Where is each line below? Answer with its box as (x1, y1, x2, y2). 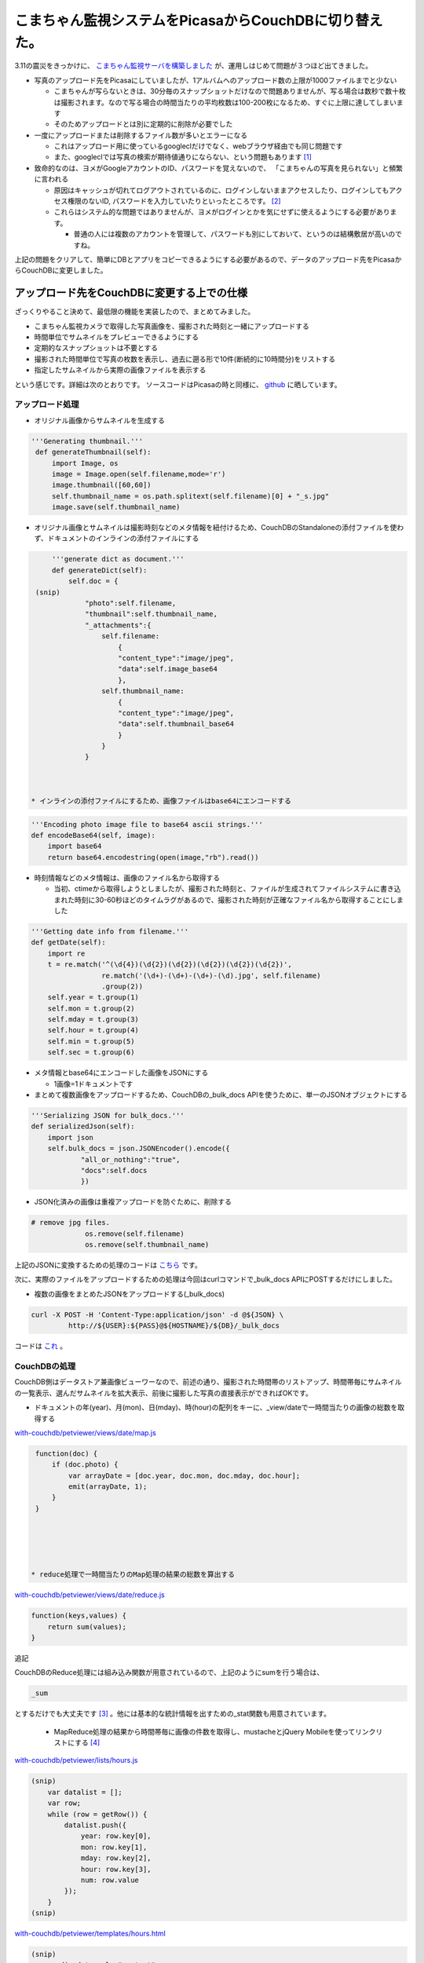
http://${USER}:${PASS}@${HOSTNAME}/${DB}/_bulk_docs (68, 1321, 280, 1330)
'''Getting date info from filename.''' (31, 927, 188, 936)
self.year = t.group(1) (47, 993, 139, 1002)
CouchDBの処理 (14, 1361, 76, 1372)
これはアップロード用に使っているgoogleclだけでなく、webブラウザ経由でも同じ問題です (53, 141, 343, 151)
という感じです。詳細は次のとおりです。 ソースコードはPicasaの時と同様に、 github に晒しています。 (14, 379, 342, 389)
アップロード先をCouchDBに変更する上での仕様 (14, 287, 247, 300)
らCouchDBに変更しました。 (14, 265, 108, 275)
